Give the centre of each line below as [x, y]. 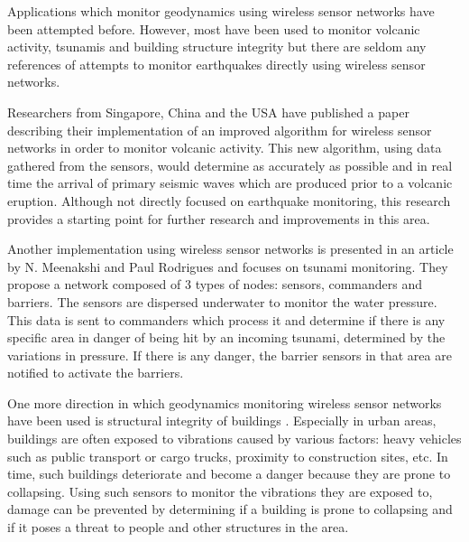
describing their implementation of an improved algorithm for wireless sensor [220, 130]
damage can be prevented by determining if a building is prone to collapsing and [230, 509]
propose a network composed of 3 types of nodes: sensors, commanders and [215, 284]
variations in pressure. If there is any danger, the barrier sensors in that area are [230, 355]
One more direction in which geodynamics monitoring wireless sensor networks [225, 402]
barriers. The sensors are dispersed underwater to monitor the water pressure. [222, 301]
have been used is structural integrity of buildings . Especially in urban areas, [222, 421]
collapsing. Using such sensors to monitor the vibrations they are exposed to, [220, 491]
